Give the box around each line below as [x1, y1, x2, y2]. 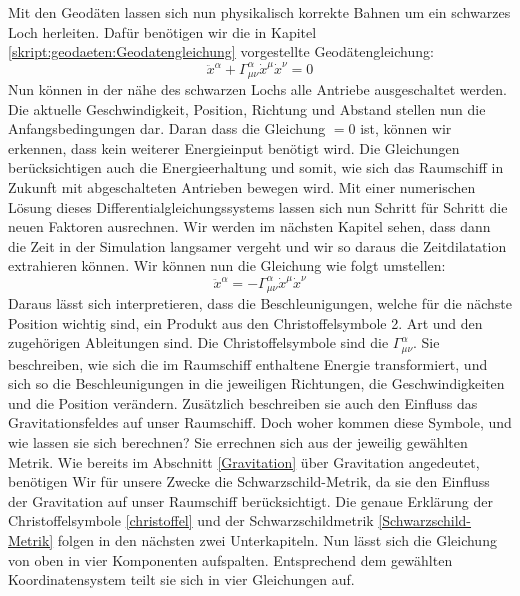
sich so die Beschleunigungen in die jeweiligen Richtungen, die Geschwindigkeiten [8, 373, 505, 394]
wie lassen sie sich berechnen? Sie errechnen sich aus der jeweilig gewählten [8, 432, 468, 453]
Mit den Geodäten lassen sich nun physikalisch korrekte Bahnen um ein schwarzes [8, 2, 511, 22]
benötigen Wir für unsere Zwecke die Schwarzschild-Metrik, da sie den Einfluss [8, 471, 490, 492]
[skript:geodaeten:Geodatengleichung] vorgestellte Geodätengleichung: [8, 41, 434, 62]
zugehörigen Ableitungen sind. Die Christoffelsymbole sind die [8, 332, 389, 353]
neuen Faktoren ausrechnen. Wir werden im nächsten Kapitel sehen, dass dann [8, 216, 491, 237]
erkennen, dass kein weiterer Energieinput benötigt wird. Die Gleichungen [8, 137, 460, 158]
